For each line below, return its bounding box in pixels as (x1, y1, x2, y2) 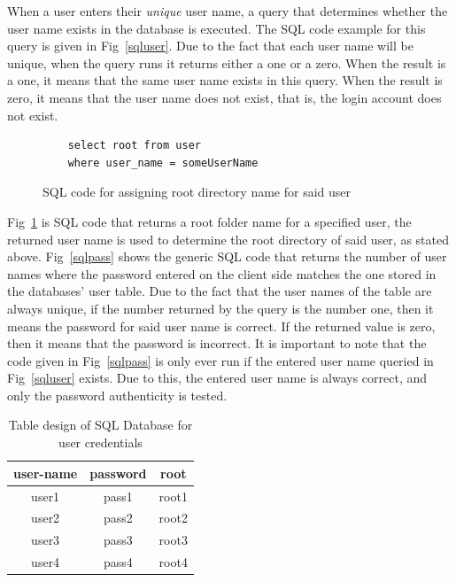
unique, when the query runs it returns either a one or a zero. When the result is (7, 53, 446, 72)
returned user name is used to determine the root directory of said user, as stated (7, 229, 449, 248)
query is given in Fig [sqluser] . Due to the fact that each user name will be (7, 36, 413, 55)
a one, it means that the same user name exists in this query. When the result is (7, 71, 443, 89)
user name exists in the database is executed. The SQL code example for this (7, 19, 426, 37)
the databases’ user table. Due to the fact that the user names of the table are (7, 282, 432, 300)
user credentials (58, 433, 143, 452)
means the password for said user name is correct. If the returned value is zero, (7, 316, 436, 335)
